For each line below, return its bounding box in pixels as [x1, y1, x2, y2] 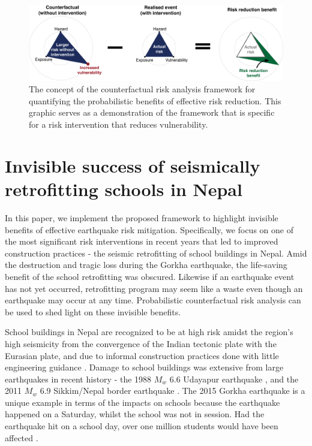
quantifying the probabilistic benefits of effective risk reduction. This [29, 94, 281, 107]
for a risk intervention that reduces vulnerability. [29, 118, 208, 131]
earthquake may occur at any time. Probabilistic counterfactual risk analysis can [5, 294, 301, 306]
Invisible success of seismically [5, 153, 260, 177]
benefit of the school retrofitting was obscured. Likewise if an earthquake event [5, 270, 295, 282]
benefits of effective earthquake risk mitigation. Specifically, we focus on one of [5, 223, 293, 236]
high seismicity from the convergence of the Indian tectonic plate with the [5, 337, 277, 349]
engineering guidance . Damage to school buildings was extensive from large [5, 361, 284, 373]
